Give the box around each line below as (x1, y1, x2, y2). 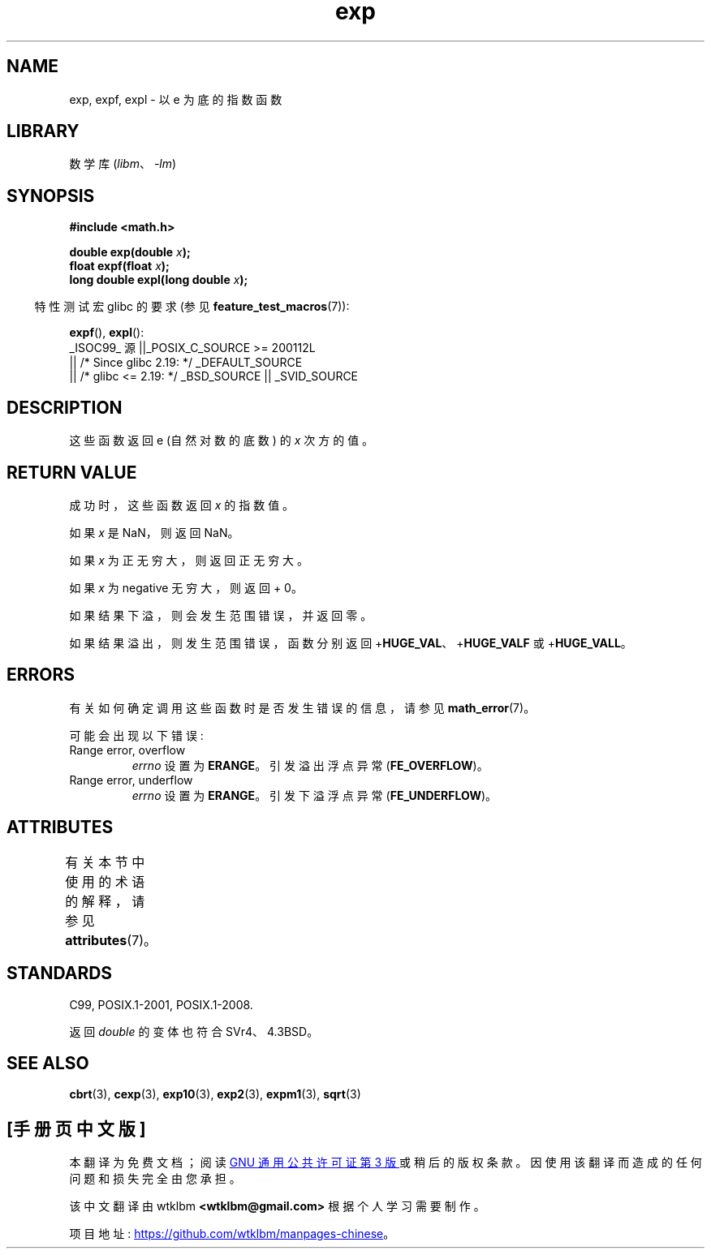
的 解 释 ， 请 (65, 892, 145, 909)
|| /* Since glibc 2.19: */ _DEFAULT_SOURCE (69, 355, 303, 370)
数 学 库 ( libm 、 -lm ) (69, 157, 177, 171)
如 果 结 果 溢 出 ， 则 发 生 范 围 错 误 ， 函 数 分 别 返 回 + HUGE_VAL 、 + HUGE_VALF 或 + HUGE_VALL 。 (69, 635, 632, 650)
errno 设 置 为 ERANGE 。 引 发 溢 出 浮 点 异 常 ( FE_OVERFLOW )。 (131, 758, 489, 772)
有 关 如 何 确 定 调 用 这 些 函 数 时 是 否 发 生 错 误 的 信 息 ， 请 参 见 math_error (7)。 (69, 700, 536, 715)
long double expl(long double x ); (69, 273, 248, 287)
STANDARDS (6, 963, 113, 984)
